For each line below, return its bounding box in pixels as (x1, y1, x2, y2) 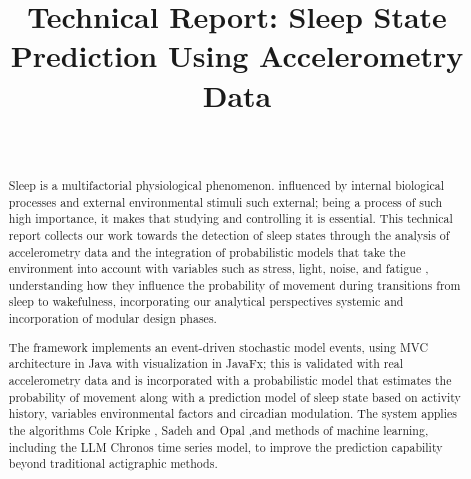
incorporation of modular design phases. (8, 310, 217, 327)
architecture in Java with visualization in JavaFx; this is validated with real (8, 355, 403, 372)
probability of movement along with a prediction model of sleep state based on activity (8, 388, 461, 405)
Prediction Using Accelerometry (10, 35, 464, 76)
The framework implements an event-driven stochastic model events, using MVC (8, 338, 428, 355)
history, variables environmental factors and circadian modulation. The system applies (8, 405, 457, 422)
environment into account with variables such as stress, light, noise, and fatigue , (8, 260, 429, 277)
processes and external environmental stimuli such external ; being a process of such (8, 193, 443, 210)
